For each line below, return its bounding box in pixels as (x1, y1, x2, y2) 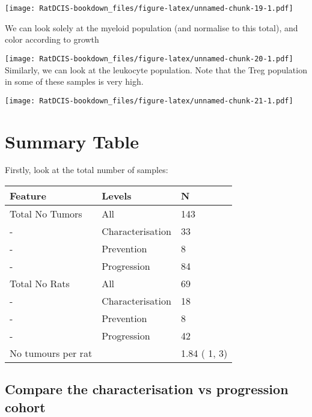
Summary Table (5, 129, 139, 153)
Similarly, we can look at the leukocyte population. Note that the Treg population (5, 63, 307, 76)
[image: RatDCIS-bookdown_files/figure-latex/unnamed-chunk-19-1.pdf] (5, 4, 293, 13)
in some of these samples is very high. (5, 75, 144, 88)
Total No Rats (10, 276, 70, 291)
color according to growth (5, 33, 99, 46)
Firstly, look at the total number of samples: (5, 163, 168, 176)
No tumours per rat (10, 346, 93, 361)
